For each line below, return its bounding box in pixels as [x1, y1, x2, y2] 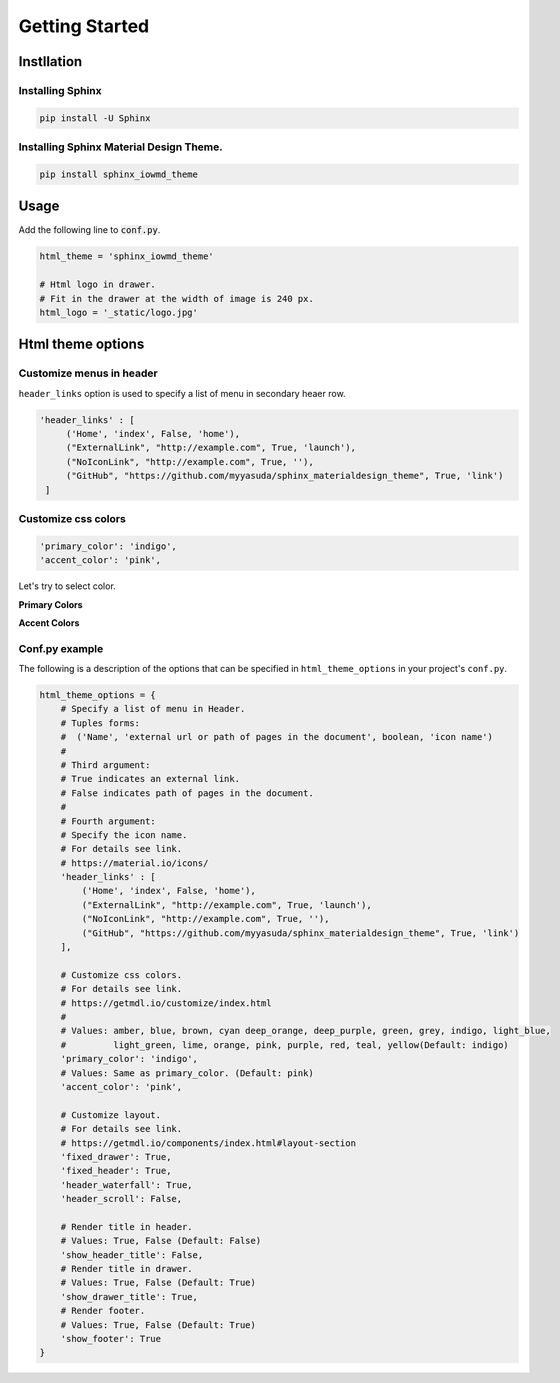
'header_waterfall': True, [60, 1179, 194, 1190]
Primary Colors [18, 598, 84, 610]
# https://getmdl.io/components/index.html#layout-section [60, 1137, 357, 1149]
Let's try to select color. [18, 580, 117, 592]
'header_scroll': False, [60, 1193, 183, 1205]
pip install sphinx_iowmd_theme [39, 168, 199, 180]
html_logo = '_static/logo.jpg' [39, 306, 199, 318]
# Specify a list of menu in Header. [60, 703, 246, 715]
